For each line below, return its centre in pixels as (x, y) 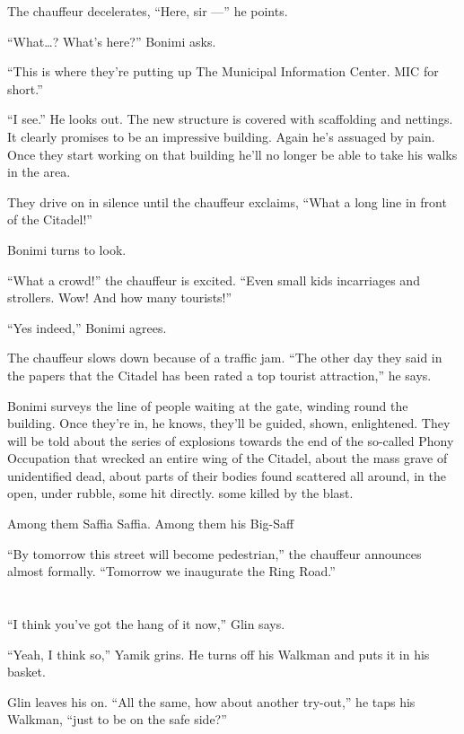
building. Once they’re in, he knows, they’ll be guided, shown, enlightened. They (229, 423)
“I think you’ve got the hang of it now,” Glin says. (146, 624)
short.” (25, 88)
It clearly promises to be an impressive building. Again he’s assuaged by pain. (221, 136)
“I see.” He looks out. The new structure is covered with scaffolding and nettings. (230, 119)
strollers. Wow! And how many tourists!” (120, 297)
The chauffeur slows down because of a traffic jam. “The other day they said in (225, 358)
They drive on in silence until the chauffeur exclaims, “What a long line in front (227, 201)
